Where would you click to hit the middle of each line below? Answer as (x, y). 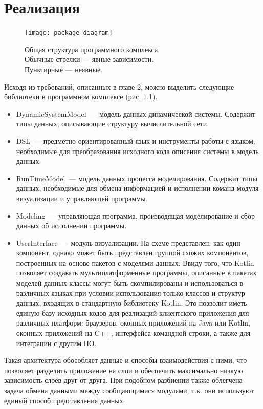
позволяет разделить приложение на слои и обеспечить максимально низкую (124, 370)
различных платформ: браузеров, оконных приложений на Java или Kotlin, (133, 323)
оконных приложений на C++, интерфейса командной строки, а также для (133, 333)
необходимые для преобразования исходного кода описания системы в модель (137, 151)
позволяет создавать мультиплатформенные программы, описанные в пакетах (136, 273)
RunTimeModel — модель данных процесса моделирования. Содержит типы (137, 178)
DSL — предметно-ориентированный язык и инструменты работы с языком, (136, 141)
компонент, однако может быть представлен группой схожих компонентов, (132, 253)
